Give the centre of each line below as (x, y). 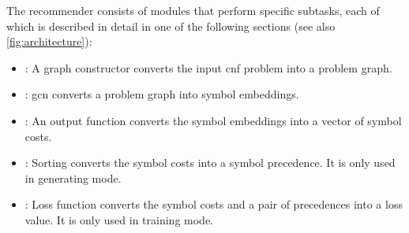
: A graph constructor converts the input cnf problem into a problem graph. (208, 67)
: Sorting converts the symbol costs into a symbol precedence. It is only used (210, 163)
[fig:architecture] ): (49, 41)
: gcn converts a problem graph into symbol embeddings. (162, 94)
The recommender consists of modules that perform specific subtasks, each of (193, 10)
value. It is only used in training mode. (119, 219)
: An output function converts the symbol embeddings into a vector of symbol (213, 120)
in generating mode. (73, 178)
